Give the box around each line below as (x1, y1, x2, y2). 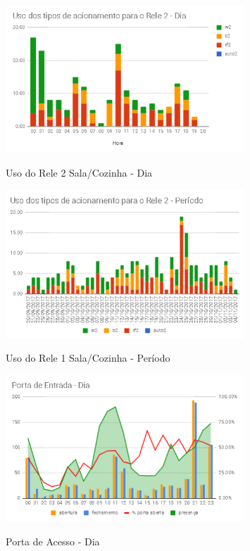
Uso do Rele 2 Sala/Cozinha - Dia (6, 165, 153, 179)
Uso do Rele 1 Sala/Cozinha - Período (6, 350, 170, 365)
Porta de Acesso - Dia (6, 533, 100, 548)
